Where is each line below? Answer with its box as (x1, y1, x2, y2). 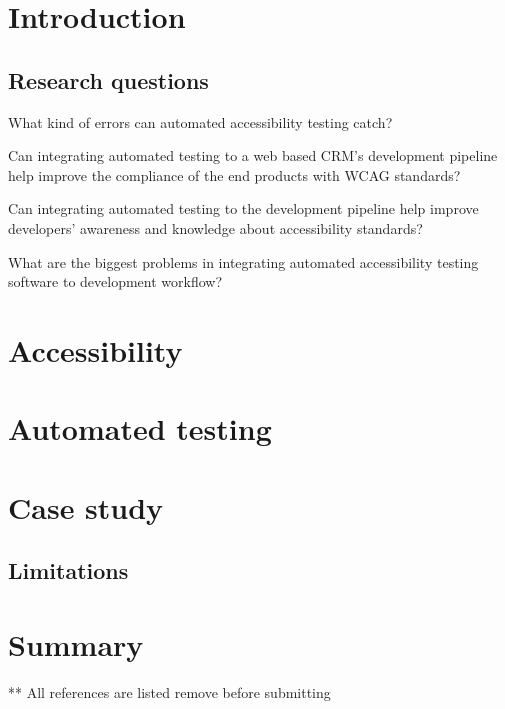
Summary (8, 623, 144, 664)
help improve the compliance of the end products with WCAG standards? (8, 164, 461, 185)
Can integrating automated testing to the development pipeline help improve (8, 198, 479, 219)
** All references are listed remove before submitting (8, 681, 331, 702)
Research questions (8, 64, 209, 95)
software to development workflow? (8, 271, 223, 292)
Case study (8, 486, 164, 527)
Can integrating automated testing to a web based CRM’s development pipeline (8, 145, 498, 166)
